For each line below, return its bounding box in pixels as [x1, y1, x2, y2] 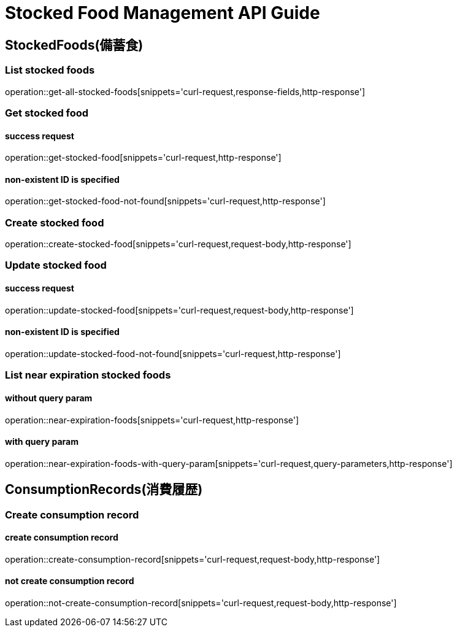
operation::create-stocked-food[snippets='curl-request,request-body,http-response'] [5, 239, 351, 250]
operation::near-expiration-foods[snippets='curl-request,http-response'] [5, 414, 299, 425]
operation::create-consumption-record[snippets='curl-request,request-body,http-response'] [5, 553, 380, 565]
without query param [5, 392, 93, 403]
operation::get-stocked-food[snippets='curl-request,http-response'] [5, 152, 282, 163]
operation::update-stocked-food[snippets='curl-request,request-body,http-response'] [5, 304, 354, 315]
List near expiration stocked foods [5, 369, 171, 382]
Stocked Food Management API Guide [5, 2, 320, 23]
